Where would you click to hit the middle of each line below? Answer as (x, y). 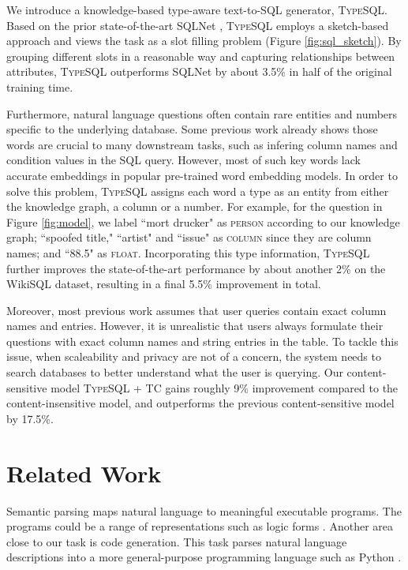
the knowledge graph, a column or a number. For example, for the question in (195, 206)
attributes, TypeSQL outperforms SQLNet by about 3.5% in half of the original (199, 71)
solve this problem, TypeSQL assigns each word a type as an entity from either (198, 191)
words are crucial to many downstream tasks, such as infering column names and (202, 144)
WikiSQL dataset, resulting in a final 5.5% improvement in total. (164, 284)
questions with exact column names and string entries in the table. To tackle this (202, 341)
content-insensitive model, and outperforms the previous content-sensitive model (200, 403)
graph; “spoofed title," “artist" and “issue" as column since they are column (189, 237)
